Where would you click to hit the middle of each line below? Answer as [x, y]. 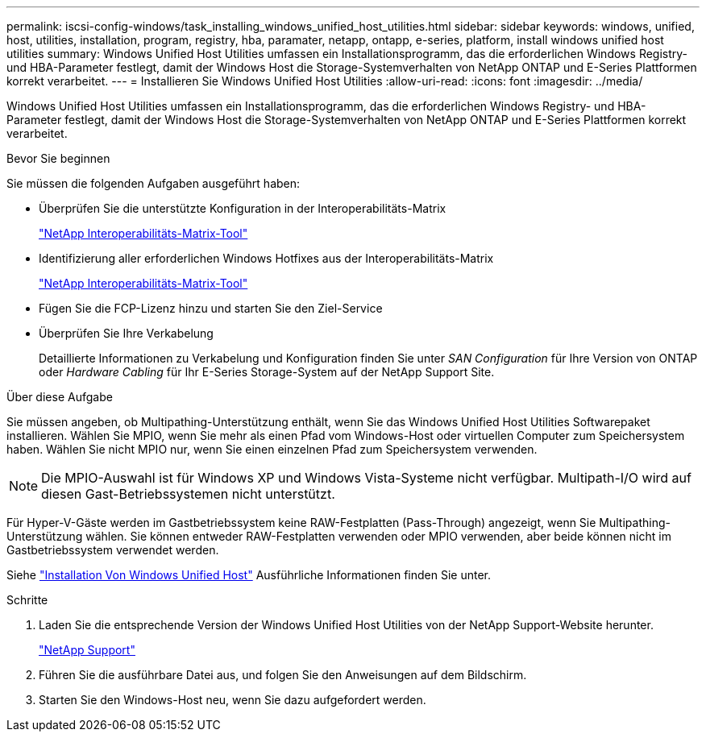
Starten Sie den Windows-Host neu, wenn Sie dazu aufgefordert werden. [233, 700]
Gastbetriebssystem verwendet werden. [113, 550]
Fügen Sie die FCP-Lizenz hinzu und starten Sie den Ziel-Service [211, 308]
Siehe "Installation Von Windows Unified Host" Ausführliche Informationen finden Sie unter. [249, 575]
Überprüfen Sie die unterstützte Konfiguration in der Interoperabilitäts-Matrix [243, 208]
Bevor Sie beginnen [58, 158]
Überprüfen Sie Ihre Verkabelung [126, 333]
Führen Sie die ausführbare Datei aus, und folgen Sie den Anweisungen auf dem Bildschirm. [283, 675]
